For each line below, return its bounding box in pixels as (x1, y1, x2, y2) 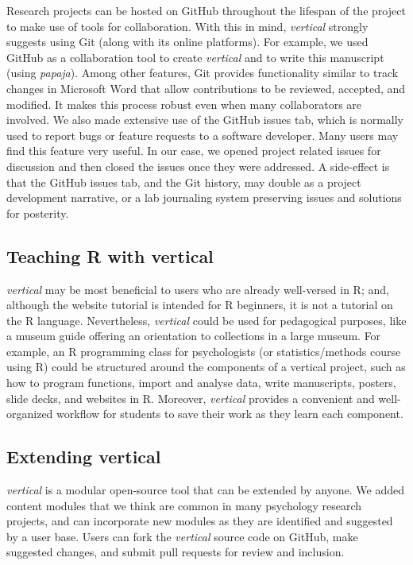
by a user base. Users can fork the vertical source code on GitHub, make (6, 528, 358, 544)
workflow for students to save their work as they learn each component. (56, 405, 403, 422)
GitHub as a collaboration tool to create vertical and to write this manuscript (6, 48, 384, 65)
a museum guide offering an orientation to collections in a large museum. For (6, 327, 381, 344)
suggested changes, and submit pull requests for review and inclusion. (6, 544, 345, 560)
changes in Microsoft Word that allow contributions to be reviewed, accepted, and (6, 79, 406, 96)
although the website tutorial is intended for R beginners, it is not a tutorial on (6, 296, 393, 313)
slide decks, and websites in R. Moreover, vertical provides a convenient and (6, 389, 375, 406)
